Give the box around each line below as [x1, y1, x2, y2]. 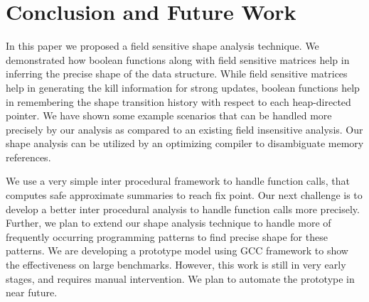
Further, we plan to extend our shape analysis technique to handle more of [6, 215, 331, 230]
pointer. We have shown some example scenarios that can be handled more [6, 108, 332, 123]
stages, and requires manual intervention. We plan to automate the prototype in [6, 271, 355, 286]
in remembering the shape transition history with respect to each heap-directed [6, 94, 351, 109]
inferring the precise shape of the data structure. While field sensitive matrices [6, 66, 348, 81]
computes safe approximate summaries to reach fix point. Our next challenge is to [6, 188, 363, 203]
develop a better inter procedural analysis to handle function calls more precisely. [6, 201, 360, 216]
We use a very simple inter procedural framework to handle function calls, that [6, 173, 350, 188]
